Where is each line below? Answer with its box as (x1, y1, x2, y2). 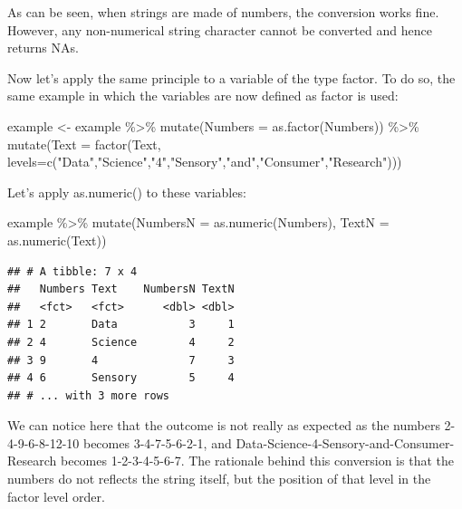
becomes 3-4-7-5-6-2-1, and (82, 433, 232, 452)
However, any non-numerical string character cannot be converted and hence (7, 20, 432, 39)
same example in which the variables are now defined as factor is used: (7, 86, 399, 105)
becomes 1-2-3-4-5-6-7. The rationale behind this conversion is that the (61, 451, 454, 470)
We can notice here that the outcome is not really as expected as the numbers (7, 416, 440, 435)
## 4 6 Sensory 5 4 (7, 371, 235, 385)
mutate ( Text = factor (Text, (7, 134, 161, 153)
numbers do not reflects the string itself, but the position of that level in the (7, 469, 431, 488)
